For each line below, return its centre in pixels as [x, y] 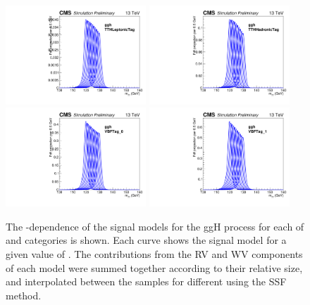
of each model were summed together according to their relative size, [154, 267]
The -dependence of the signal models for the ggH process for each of [155, 226]
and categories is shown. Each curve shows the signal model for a [146, 240]
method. [24, 295]
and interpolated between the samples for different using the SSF [146, 281]
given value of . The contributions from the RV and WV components [154, 254]
